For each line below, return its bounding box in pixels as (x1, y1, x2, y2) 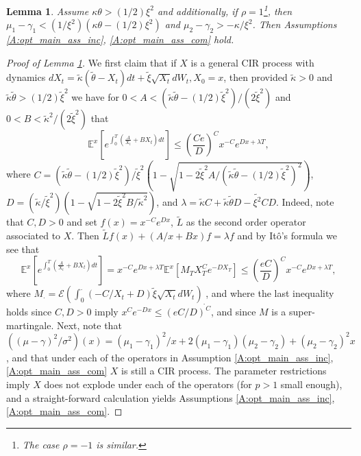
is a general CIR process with (190, 55, 314, 69)
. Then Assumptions (252, 17, 337, 32)
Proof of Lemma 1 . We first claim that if (6, 55, 177, 69)
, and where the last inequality (206, 286, 334, 300)
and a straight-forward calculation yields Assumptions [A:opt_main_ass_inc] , (6, 390, 335, 405)
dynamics (6, 70, 46, 84)
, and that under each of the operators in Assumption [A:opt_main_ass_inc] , (6, 350, 334, 364)
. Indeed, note (276, 195, 334, 209)
